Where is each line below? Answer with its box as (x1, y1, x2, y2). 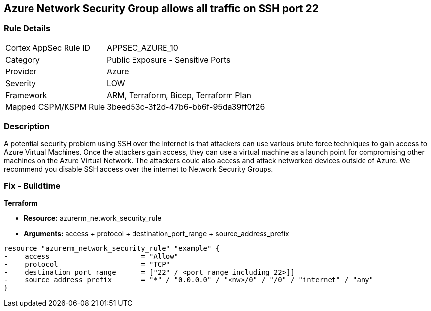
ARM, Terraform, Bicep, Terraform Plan (107, 90, 251, 100)
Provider (5, 66, 37, 76)
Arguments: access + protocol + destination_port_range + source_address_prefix (24, 229, 289, 238)
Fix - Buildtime (4, 180, 61, 191)
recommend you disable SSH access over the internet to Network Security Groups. (4, 164, 273, 173)
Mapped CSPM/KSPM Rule (5, 102, 105, 112)
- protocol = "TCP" (4, 260, 170, 269)
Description (4, 121, 50, 132)
